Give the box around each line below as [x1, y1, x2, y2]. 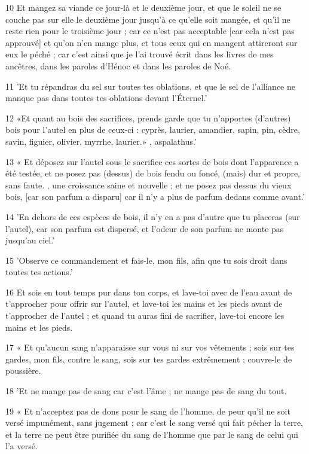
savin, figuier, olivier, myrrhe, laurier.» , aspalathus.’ [5, 135, 197, 147]
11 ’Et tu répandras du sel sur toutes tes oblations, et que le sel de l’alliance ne [5, 80, 295, 92]
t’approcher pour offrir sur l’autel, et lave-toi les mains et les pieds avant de [5, 297, 283, 310]
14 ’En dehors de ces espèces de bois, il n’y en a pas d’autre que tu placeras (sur [5, 210, 300, 223]
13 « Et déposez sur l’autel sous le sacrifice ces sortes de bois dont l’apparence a [5, 155, 299, 167]
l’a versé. [5, 440, 38, 452]
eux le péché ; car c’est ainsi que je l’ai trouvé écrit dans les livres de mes [5, 48, 274, 60]
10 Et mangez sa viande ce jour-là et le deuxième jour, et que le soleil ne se [5, 1, 282, 13]
